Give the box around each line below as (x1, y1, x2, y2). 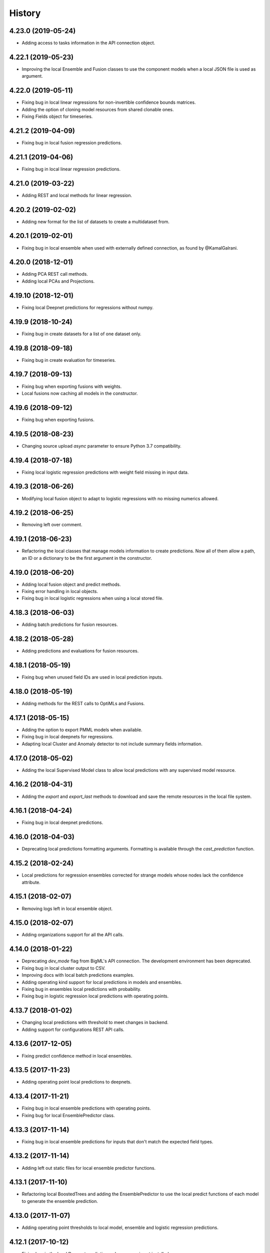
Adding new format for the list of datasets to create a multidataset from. (21, 219, 170, 225)
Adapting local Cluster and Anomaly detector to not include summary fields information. (21, 741, 202, 747)
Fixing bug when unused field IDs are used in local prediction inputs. (21, 674, 163, 680)
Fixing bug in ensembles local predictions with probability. (21, 986, 142, 992)
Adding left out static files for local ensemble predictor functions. (21, 1165, 156, 1171)
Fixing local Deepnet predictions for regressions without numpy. (21, 304, 154, 310)
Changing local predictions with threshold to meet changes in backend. (21, 1019, 168, 1025)
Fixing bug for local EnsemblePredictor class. (21, 1112, 115, 1118)
